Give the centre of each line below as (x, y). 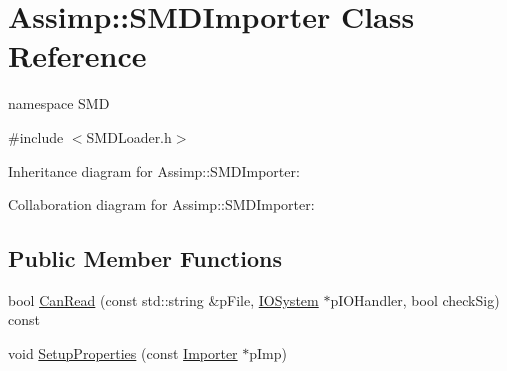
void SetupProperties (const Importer (123, 353)
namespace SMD (59, 103)
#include (36, 136)
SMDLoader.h (129, 136)
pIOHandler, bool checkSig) (415, 299)
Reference (77, 55)
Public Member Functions (145, 258)
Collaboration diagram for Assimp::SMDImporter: (161, 204)
